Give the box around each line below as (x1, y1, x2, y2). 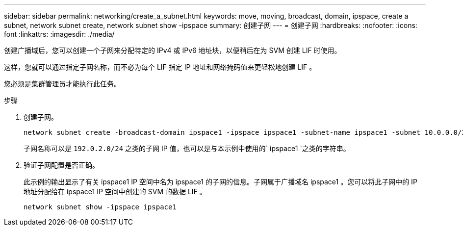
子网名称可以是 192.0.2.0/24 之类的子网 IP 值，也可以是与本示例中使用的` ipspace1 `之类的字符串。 (24, 144, 350, 153)
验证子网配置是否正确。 (24, 161, 99, 169)
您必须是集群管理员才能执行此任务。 (4, 79, 121, 88)
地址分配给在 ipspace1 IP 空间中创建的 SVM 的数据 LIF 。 (24, 187, 206, 196)
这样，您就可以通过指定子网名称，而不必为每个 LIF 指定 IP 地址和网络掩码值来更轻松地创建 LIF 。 (4, 63, 316, 71)
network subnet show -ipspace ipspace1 (24, 203, 177, 211)
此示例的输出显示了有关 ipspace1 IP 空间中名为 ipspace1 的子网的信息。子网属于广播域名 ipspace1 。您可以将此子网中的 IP (24, 178, 417, 186)
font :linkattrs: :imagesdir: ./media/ (4, 30, 115, 38)
